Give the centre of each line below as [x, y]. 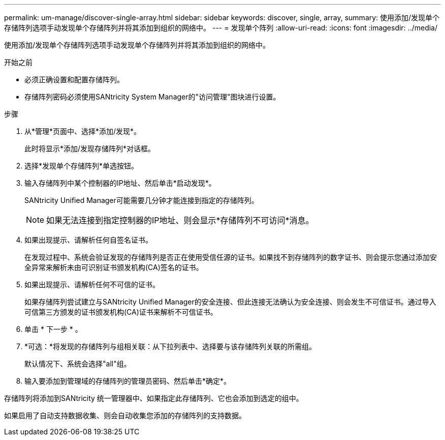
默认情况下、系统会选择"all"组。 [78, 364]
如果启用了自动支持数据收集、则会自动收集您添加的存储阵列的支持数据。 [125, 415]
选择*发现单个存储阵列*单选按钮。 [82, 166]
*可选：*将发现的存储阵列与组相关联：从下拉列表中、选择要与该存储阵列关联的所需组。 [170, 346]
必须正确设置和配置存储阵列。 [74, 79]
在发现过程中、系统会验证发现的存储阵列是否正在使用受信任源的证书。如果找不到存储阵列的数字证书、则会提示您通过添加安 [231, 257]
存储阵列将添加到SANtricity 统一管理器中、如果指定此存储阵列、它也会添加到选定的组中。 [154, 398]
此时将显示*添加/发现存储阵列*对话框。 [90, 148]
